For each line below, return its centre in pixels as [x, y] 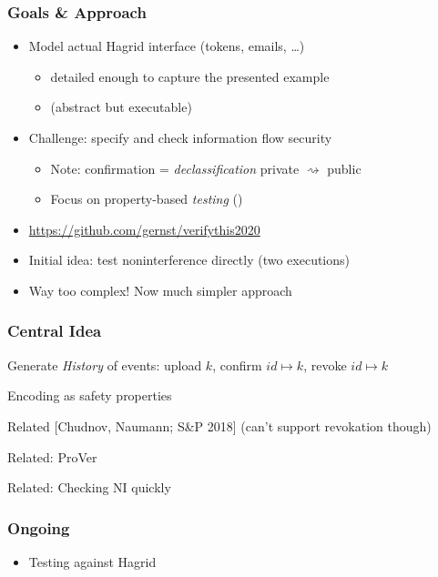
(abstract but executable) [121, 107]
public [344, 168]
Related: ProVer [52, 456]
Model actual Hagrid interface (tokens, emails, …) [167, 46]
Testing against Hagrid [92, 561]
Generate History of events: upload [105, 364]
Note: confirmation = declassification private [175, 168]
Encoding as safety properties [90, 395]
